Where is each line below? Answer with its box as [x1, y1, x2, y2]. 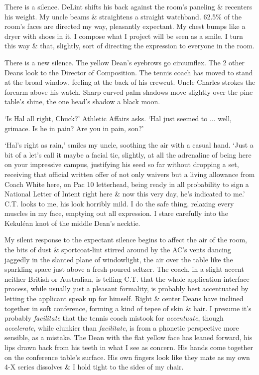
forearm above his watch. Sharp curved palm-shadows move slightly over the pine [4, 86, 253, 97]
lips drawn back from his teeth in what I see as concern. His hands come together [4, 342, 254, 352]
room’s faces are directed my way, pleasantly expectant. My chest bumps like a [4, 21, 246, 31]
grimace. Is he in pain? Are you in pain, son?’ [4, 123, 144, 133]
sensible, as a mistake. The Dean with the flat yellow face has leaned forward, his [4, 332, 253, 343]
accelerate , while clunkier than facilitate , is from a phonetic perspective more [4, 322, 239, 333]
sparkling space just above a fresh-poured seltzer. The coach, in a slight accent [4, 264, 244, 274]
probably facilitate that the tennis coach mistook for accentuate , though [4, 313, 224, 323]
